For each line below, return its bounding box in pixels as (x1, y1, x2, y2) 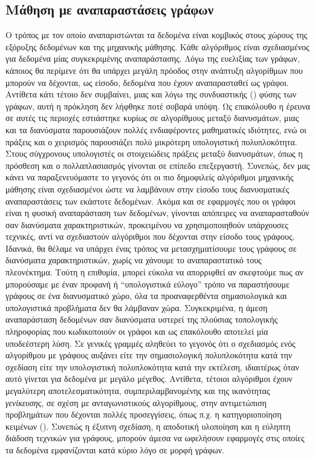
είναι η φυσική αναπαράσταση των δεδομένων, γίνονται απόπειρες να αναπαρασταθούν (5, 206, 310, 219)
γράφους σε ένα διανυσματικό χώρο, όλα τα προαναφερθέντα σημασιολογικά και (5, 289, 287, 302)
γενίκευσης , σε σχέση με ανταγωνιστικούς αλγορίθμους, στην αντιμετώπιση (5, 396, 267, 409)
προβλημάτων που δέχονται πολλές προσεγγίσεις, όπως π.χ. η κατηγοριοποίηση (5, 408, 282, 421)
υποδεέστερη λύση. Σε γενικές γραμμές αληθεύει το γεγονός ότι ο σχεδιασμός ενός (5, 337, 296, 349)
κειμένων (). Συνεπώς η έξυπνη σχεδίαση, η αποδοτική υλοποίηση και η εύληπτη (5, 419, 291, 432)
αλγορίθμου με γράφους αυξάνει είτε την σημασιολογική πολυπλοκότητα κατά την (5, 349, 293, 361)
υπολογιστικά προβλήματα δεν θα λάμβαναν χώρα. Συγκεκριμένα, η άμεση (5, 301, 268, 314)
